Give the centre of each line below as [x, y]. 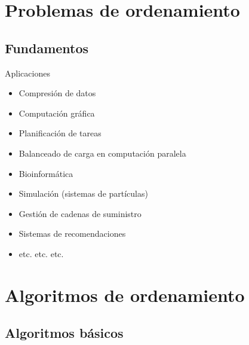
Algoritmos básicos [64, 333]
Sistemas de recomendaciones [72, 233]
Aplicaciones [27, 73]
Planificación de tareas [60, 133]
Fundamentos [47, 48]
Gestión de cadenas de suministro [80, 213]
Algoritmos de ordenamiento [125, 294]
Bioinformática [46, 173]
